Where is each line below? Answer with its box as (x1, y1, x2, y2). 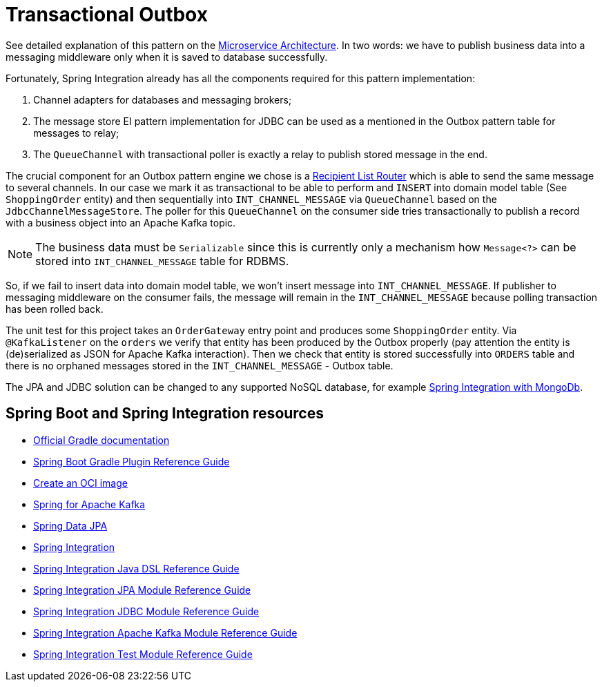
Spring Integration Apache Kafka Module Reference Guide (33, 626, 298, 639)
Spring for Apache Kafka (33, 498, 146, 510)
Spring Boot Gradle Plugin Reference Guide (33, 455, 230, 467)
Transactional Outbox (6, 3, 208, 26)
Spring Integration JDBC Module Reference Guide (33, 605, 260, 617)
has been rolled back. (6, 302, 104, 315)
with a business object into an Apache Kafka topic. (6, 216, 236, 229)
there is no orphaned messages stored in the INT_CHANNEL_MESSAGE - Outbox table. (6, 359, 394, 371)
